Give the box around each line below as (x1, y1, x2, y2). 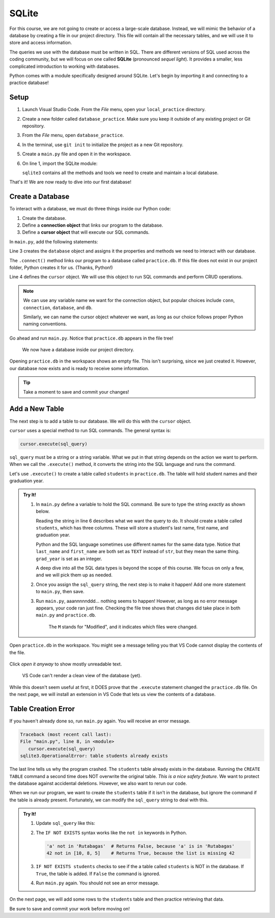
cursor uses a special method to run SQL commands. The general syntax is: (9, 427, 171, 433)
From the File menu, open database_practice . (22, 132, 124, 138)
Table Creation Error (9, 704, 75, 713)
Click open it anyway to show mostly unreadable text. (9, 661, 122, 667)
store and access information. (9, 40, 72, 46)
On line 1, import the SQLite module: (22, 160, 98, 166)
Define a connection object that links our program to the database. (22, 222, 163, 228)
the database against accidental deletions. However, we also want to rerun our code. (9, 780, 187, 786)
